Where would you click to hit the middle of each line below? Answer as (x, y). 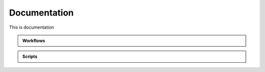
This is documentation (31, 27)
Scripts (30, 56)
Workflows (34, 40)
